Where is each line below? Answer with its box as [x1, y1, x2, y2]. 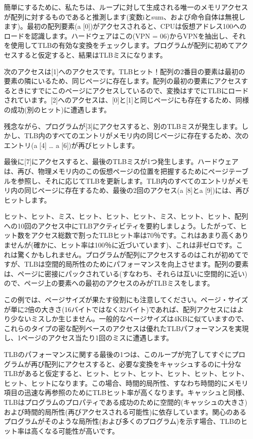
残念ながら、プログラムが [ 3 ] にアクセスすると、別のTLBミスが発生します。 [4, 121, 242, 131]
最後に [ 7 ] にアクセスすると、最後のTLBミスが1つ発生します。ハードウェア [4, 156, 238, 167]
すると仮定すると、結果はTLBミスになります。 [17, 49, 167, 60]
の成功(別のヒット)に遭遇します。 [4, 104, 111, 114]
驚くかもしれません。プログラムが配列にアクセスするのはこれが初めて [17, 249, 242, 259]
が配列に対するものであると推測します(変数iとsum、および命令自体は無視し [4, 11, 246, 21]
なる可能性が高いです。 [44, 425, 119, 436]
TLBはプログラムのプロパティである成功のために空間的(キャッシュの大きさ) [4, 397, 248, 407]
